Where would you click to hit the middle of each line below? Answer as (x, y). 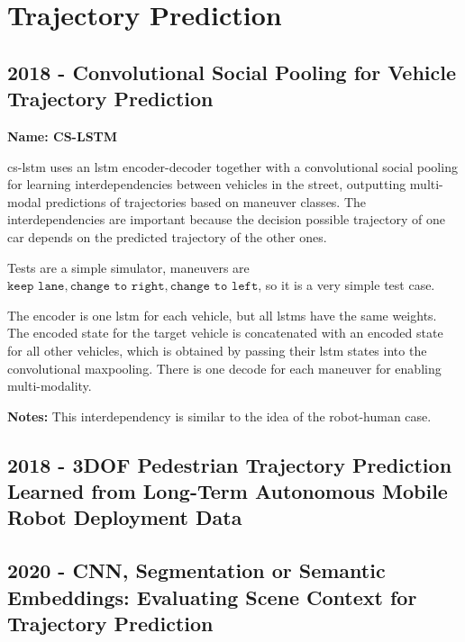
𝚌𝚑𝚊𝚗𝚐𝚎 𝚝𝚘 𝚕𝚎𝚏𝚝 (214, 287)
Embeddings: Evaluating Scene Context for (212, 597)
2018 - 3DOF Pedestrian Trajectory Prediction (230, 464)
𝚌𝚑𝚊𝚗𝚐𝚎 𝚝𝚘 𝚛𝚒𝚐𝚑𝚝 (117, 287)
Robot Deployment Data (125, 517)
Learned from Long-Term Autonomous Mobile (228, 491)
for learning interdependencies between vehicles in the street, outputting (207, 184)
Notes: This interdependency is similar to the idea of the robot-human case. (219, 416)
